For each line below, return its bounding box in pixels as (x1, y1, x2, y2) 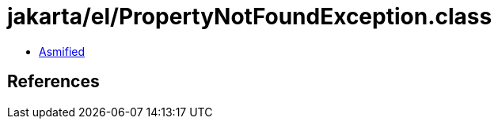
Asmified (39, 44, 86, 58)
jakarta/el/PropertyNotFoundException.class (7, 3, 492, 30)
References (7, 72, 100, 92)
